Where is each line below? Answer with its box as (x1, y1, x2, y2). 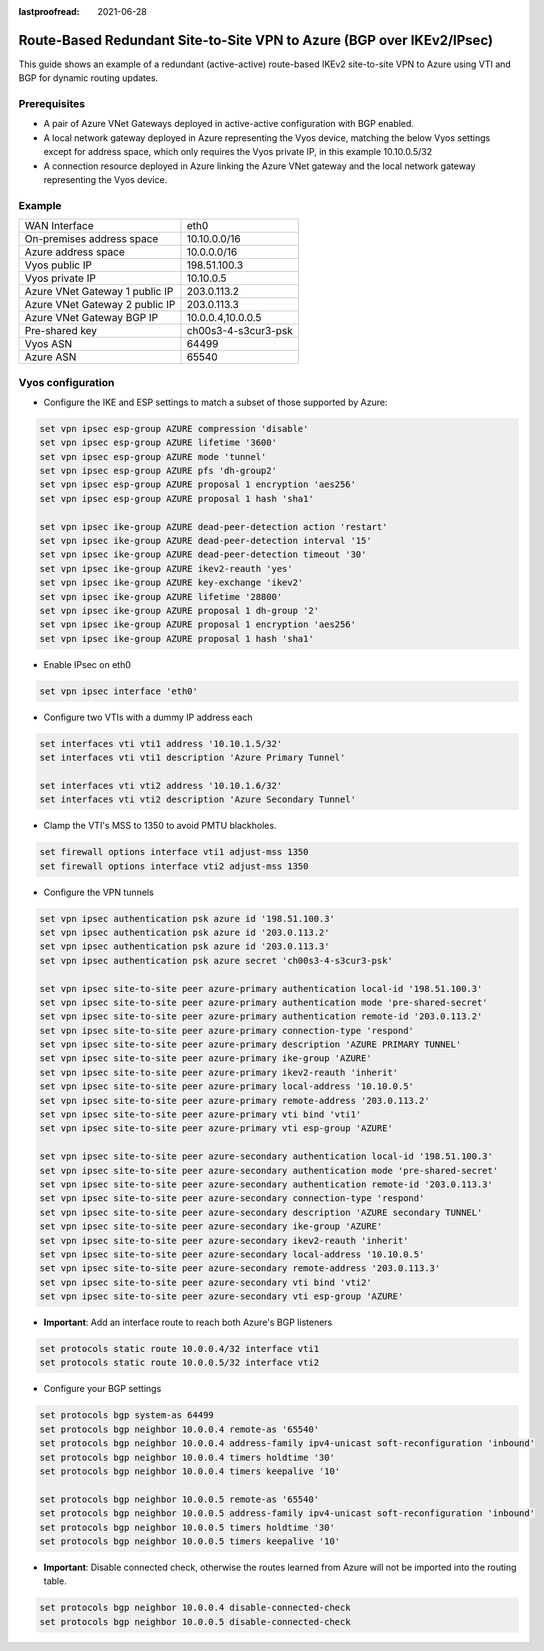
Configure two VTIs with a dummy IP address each (43, 711, 253, 723)
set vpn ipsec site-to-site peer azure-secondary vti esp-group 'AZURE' (39, 1291, 404, 1302)
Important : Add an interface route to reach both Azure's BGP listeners (43, 1316, 333, 1329)
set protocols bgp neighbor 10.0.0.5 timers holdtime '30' (39, 1521, 335, 1533)
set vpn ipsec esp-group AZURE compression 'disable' (39, 423, 309, 434)
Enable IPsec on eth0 (43, 658, 132, 670)
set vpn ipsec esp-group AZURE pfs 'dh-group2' (39, 465, 277, 477)
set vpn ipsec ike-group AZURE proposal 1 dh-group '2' (39, 605, 320, 616)
